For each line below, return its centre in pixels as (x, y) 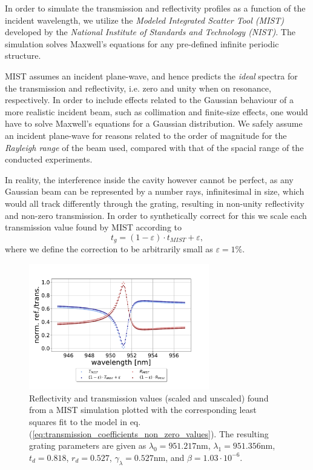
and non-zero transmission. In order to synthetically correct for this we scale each (156, 215)
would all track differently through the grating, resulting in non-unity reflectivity (155, 203)
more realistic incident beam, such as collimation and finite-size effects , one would (156, 111)
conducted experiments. (49, 159)
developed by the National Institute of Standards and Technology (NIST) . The (150, 32)
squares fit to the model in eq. (85, 422)
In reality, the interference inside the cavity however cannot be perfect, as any (149, 179)
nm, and (169, 457)
